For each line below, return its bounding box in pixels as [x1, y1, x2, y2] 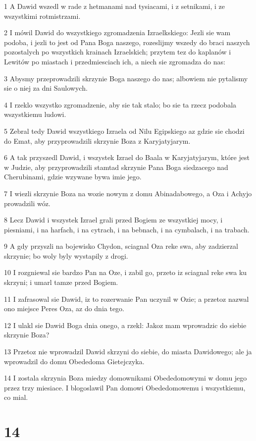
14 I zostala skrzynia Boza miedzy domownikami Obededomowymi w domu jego [4, 373, 247, 383]
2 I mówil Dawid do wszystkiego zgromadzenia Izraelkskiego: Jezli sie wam [4, 27, 231, 38]
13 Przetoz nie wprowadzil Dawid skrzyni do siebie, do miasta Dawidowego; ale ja [4, 346, 252, 357]
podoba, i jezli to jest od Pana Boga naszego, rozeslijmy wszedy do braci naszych [4, 37, 250, 47]
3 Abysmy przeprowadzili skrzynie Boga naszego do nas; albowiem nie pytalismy [4, 73, 248, 83]
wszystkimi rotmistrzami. [4, 10, 81, 21]
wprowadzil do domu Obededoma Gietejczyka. [4, 356, 145, 366]
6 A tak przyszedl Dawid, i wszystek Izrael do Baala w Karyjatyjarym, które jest [4, 152, 250, 163]
